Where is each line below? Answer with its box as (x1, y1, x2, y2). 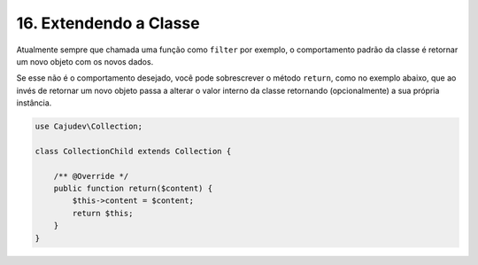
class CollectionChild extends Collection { (35, 146, 232, 156)
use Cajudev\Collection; (35, 121, 143, 132)
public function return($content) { (53, 183, 212, 194)
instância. (16, 97, 52, 108)
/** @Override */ (53, 171, 129, 181)
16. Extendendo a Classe (16, 13, 200, 33)
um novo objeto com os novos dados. (16, 56, 154, 66)
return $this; (72, 208, 134, 218)
